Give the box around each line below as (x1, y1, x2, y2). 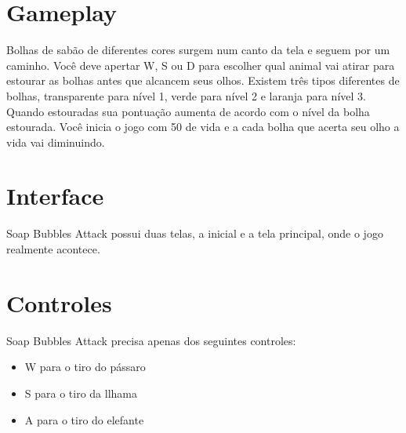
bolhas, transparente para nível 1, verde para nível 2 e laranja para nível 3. (6, 87, 366, 104)
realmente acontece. (6, 241, 100, 257)
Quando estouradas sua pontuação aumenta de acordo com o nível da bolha (6, 103, 370, 119)
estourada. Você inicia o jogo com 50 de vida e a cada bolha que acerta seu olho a (6, 118, 400, 135)
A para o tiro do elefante (24, 411, 144, 428)
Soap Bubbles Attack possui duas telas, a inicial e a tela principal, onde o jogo (6, 225, 383, 242)
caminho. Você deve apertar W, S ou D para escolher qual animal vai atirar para (6, 56, 395, 73)
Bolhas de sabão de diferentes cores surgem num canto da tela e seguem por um (6, 42, 390, 58)
